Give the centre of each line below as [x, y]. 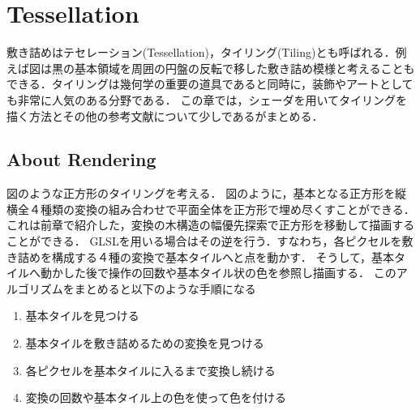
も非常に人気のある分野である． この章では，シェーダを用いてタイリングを [207, 99]
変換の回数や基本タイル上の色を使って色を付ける [156, 397]
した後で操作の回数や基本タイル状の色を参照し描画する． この [229, 273]
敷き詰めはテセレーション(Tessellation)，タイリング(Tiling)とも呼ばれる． [201, 52]
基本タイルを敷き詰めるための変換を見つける [145, 343]
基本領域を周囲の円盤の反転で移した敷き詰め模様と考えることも [244, 68]
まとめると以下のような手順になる [165, 288]
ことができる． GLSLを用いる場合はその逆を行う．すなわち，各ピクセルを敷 [210, 241]
